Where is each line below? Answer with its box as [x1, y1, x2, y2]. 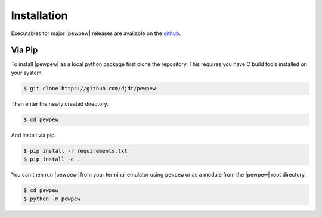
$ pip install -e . [23, 156, 80, 163]
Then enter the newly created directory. [11, 100, 109, 107]
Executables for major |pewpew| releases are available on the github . [11, 30, 181, 37]
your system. [11, 69, 44, 76]
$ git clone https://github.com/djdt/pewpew [23, 85, 156, 92]
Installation [11, 9, 68, 22]
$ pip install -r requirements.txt [23, 147, 128, 154]
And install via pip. [11, 131, 57, 139]
